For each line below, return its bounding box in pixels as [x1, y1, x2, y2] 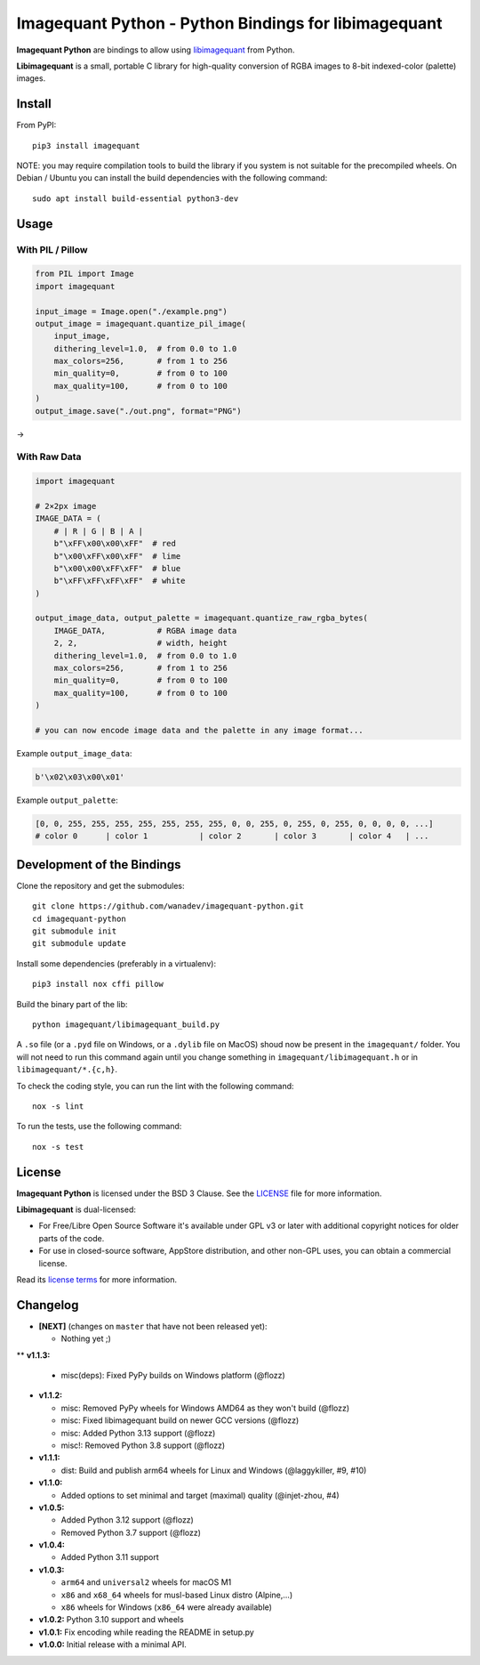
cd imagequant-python [32, 913, 126, 924]
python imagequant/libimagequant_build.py [32, 1019, 220, 1030]
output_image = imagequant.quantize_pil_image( [35, 319, 246, 328]
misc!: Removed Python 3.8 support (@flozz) [60, 1440, 226, 1451]
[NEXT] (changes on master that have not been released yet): [38, 1321, 268, 1331]
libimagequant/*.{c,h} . [16, 1064, 118, 1075]
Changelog [16, 1297, 79, 1313]
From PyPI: [16, 120, 57, 131]
